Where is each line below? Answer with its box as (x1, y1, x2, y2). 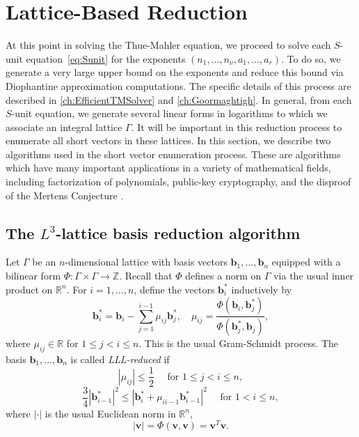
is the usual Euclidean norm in (45, 406, 176, 420)
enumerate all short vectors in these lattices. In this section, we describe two (6, 133, 331, 148)
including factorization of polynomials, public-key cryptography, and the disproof (6, 174, 351, 189)
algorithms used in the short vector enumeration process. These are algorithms (6, 146, 341, 161)
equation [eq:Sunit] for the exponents (26, 51, 186, 66)
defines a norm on (185, 268, 262, 283)
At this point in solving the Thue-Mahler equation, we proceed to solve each (6, 38, 331, 52)
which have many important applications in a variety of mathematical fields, (6, 160, 331, 175)
